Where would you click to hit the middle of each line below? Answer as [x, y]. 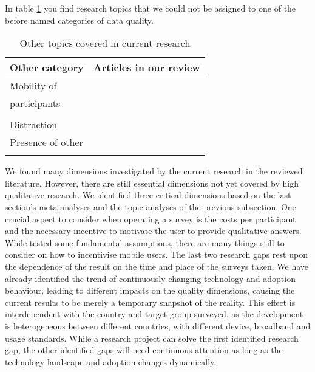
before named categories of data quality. [79, 20]
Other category [47, 67]
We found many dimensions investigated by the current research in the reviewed [154, 171]
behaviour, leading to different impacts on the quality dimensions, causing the [150, 290]
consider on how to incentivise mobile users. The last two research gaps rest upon [156, 254]
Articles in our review [147, 67]
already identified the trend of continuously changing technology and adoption [150, 278]
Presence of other [46, 142]
